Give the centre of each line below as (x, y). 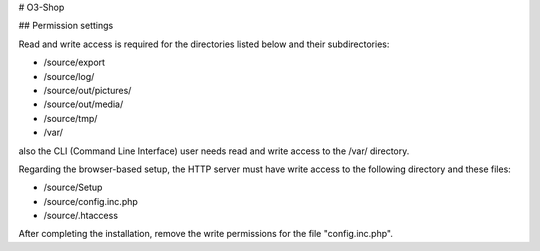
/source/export (74, 62)
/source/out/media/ (83, 104)
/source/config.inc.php (91, 201)
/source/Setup (73, 187)
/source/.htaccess (81, 216)
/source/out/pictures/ (87, 90)
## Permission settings (66, 26)
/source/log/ (69, 76)
